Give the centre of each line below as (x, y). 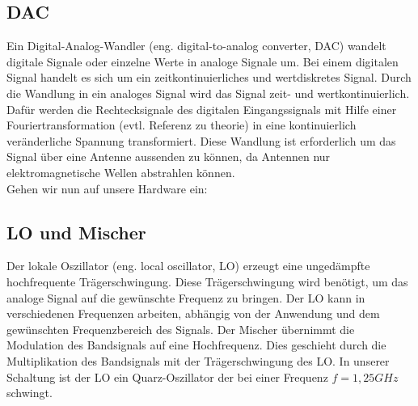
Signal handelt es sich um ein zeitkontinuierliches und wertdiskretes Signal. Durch (209, 77)
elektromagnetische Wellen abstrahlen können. (121, 172)
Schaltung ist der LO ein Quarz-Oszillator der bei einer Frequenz (167, 376)
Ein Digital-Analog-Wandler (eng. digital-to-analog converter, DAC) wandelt (196, 46)
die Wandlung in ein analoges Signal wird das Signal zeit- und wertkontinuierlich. (208, 93)
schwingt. (30, 393)
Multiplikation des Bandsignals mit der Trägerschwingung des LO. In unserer (198, 360)
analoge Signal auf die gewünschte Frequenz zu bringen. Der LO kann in (186, 297)
